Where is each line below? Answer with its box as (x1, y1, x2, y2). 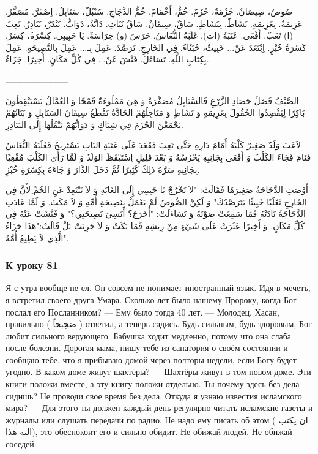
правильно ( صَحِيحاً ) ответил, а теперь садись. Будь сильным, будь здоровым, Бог (6, 317, 312, 330)
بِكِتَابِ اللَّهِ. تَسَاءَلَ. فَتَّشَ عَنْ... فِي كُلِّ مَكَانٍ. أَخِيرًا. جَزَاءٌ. (6, 53, 209, 66)
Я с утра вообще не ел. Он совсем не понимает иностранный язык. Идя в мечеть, (6, 281, 311, 294)
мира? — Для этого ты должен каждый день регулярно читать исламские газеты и (6, 401, 313, 414)
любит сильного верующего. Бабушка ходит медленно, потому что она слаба (6, 329, 291, 342)
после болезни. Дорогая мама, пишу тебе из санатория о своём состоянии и (6, 341, 288, 354)
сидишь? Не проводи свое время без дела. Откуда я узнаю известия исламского (6, 389, 302, 402)
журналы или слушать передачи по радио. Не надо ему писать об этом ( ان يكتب (6, 413, 308, 426)
